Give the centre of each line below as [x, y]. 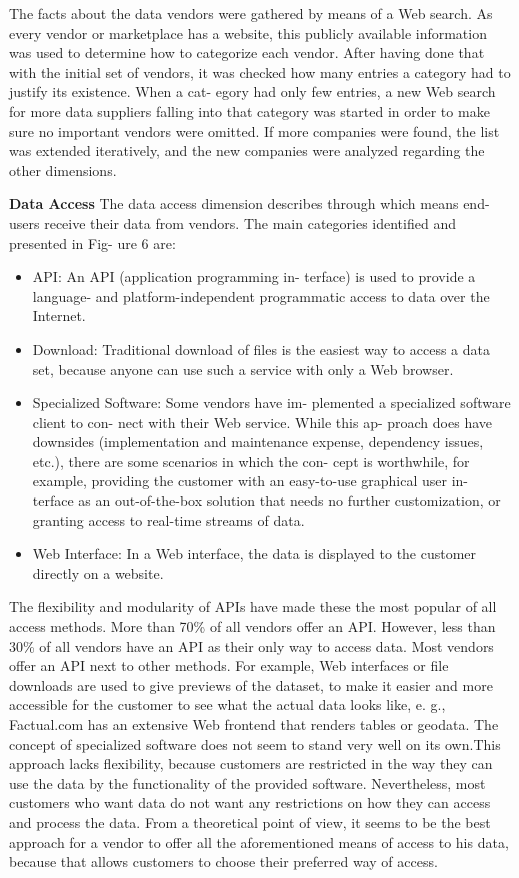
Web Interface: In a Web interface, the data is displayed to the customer [254, 553]
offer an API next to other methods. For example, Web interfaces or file [229, 665]
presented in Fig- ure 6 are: [92, 242]
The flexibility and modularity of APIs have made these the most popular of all [253, 606]
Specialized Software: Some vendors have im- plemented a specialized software [271, 402]
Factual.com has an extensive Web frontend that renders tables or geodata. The [254, 724]
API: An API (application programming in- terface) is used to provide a [254, 276]
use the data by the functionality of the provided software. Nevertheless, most [247, 782]
